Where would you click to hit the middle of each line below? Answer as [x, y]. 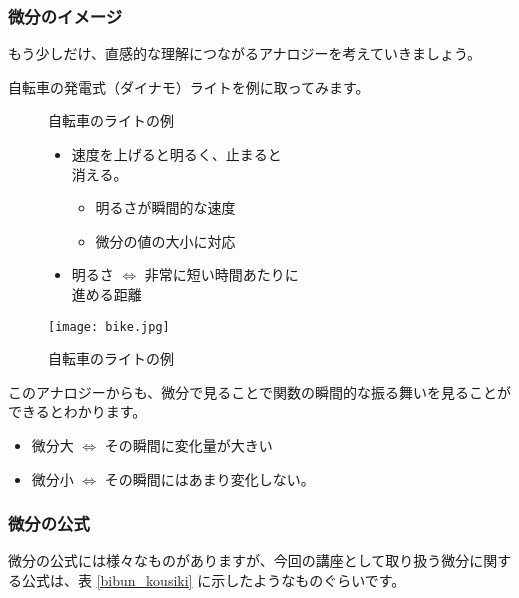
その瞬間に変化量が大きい [188, 445]
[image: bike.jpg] [109, 326]
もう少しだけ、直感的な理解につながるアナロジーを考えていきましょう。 [245, 53]
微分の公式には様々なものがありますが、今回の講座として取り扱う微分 [239, 560]
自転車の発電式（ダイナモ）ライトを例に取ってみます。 [189, 86]
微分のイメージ [65, 15]
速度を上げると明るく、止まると [176, 154]
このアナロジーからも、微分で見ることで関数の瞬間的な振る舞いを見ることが [259, 391]
